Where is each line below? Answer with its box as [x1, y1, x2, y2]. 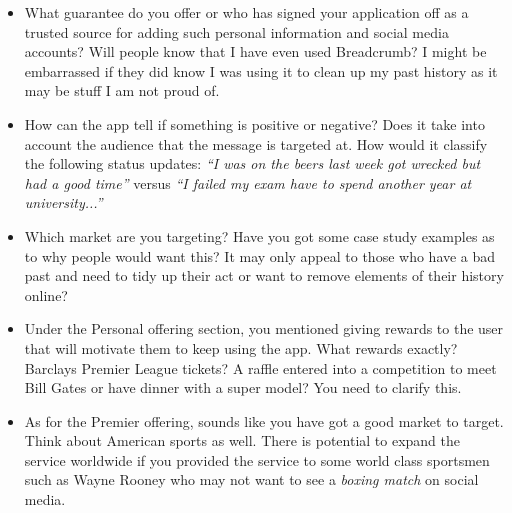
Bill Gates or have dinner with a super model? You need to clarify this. [24, 377, 462, 398]
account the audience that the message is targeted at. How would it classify [24, 133, 488, 154]
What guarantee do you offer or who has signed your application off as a [24, 2, 469, 22]
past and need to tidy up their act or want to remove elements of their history [24, 265, 504, 286]
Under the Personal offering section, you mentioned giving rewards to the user [24, 318, 504, 339]
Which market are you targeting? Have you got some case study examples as [24, 225, 495, 246]
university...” [24, 192, 103, 213]
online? [24, 284, 68, 305]
